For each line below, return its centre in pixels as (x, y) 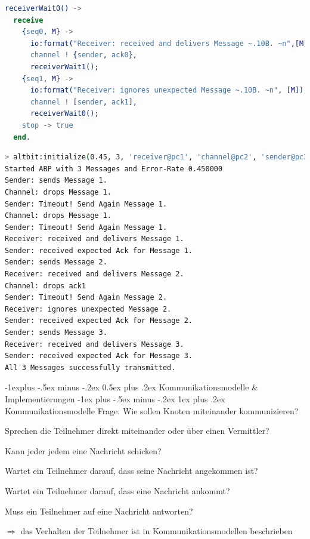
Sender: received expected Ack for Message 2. (99, 321)
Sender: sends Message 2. (56, 262)
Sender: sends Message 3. (56, 333)
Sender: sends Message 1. (56, 181)
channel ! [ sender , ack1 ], (84, 102)
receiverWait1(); (64, 67)
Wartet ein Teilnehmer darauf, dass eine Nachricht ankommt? (117, 490)
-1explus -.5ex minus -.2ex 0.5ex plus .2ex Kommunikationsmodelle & (131, 387)
